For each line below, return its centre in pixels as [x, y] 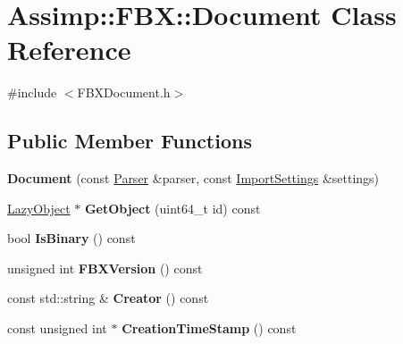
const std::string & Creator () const [108, 298]
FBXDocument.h [124, 92]
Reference [69, 50]
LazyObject [39, 208]
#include [32, 92]
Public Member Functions [130, 141]
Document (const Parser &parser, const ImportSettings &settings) [193, 178]
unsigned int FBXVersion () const [105, 268]
